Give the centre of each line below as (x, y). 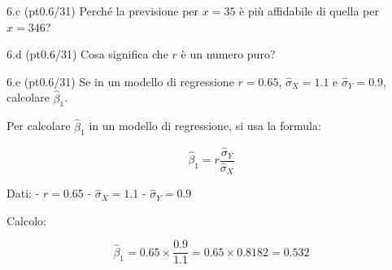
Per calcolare (39, 126)
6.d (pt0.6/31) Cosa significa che (87, 54)
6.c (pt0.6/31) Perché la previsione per (103, 11)
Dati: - (23, 193)
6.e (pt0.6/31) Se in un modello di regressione (120, 81)
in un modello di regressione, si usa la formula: (205, 126)
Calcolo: (26, 220)
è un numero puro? (228, 54)
